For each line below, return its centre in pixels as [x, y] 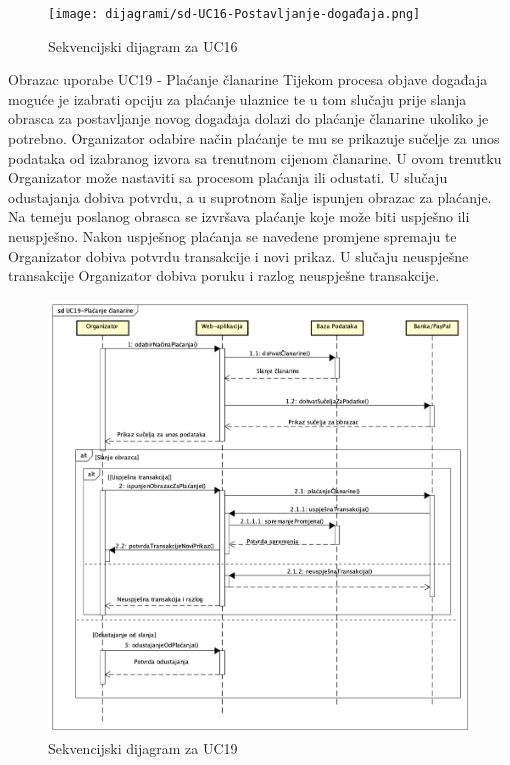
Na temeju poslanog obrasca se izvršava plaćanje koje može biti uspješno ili [239, 216]
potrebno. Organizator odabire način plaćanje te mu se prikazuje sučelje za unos [254, 138]
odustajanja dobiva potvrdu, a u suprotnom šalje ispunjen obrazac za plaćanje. [250, 196]
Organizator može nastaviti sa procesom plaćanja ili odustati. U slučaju [228, 177]
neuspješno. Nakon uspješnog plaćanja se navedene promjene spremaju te [232, 236]
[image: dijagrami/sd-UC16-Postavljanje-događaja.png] [234, 14]
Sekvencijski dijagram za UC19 [143, 747]
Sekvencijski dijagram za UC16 [143, 45]
